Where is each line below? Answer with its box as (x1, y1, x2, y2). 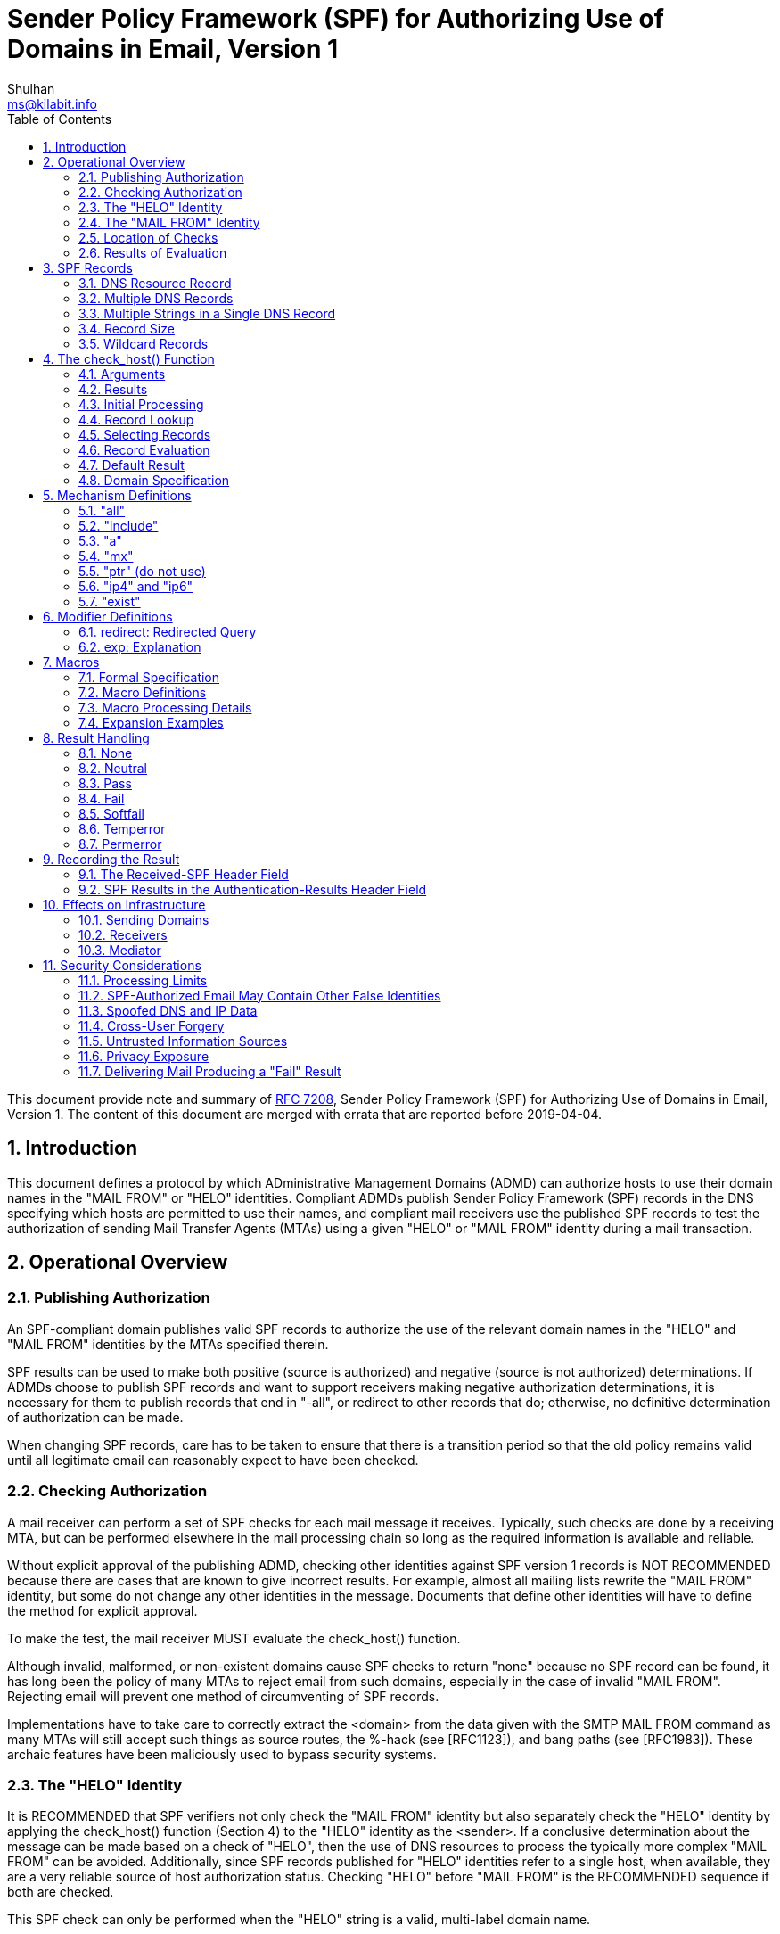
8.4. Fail (78, 790, 125, 806)
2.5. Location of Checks (78, 229, 218, 245)
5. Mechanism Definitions (43, 487, 192, 503)
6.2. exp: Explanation (78, 638, 201, 654)
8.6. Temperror (78, 820, 166, 836)
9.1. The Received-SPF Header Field (78, 866, 289, 882)
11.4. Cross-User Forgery (78, 1017, 225, 1033)
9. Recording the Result (43, 851, 180, 867)
